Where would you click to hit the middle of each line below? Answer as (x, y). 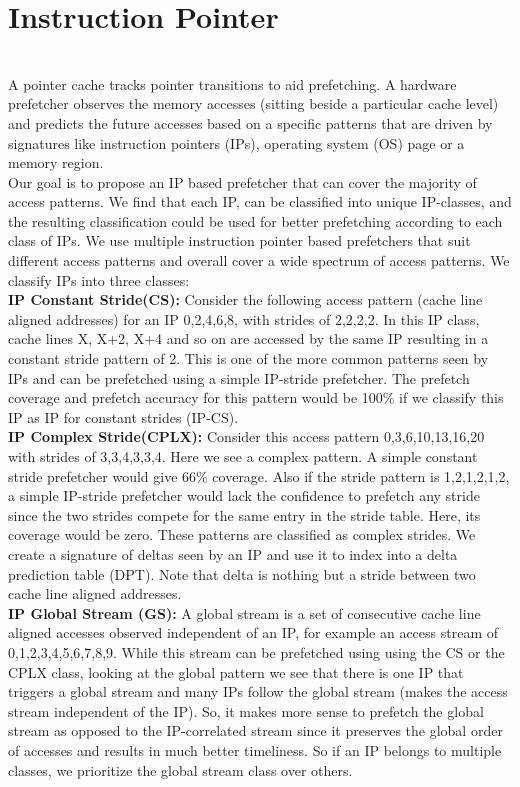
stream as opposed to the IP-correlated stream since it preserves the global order (255, 730)
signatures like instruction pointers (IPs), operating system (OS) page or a (236, 142)
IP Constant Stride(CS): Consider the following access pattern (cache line (245, 299)
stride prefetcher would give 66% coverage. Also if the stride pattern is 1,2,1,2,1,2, (259, 475)
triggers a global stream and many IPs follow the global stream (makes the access (258, 691)
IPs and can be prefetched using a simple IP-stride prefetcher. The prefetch (239, 377)
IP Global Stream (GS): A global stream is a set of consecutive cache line (244, 612)
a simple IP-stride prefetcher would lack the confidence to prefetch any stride (244, 495)
